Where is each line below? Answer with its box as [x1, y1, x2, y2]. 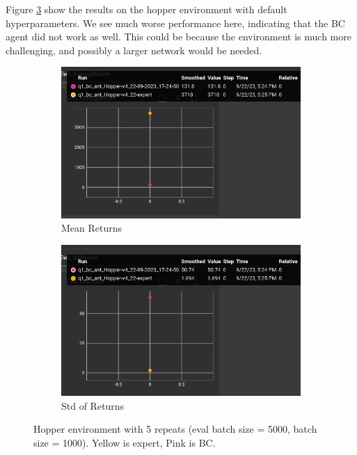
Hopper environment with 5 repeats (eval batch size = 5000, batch [33, 422, 317, 436]
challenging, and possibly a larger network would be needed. [6, 42, 262, 57]
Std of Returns [61, 398, 125, 413]
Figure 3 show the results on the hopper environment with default [6, 2, 287, 16]
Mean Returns [61, 221, 122, 235]
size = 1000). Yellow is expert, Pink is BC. [33, 435, 216, 449]
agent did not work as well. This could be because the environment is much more [6, 29, 351, 44]
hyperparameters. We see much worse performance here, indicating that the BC [6, 15, 345, 30]
